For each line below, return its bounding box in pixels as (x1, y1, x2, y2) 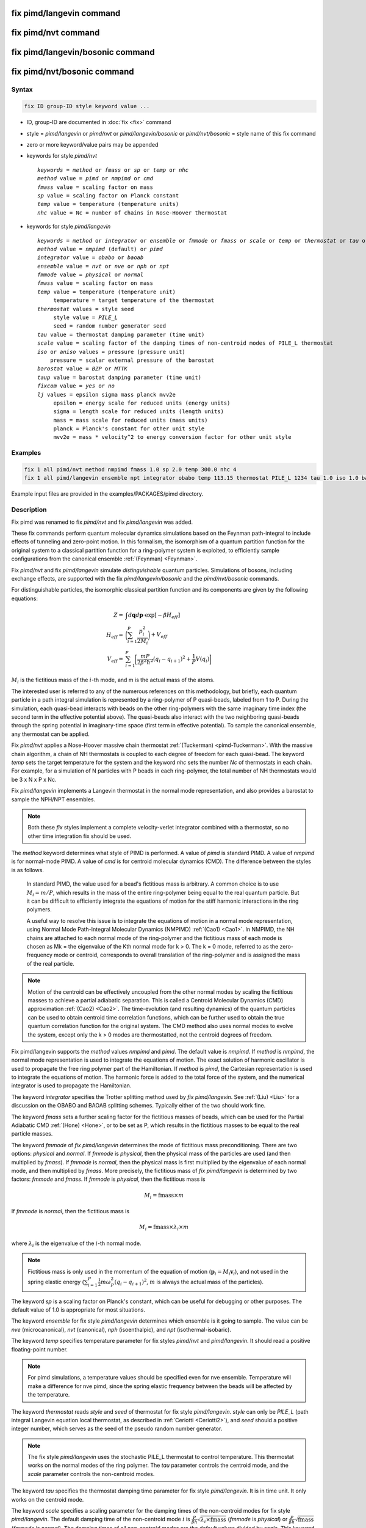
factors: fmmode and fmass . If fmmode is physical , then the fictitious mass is (11, 1175, 206, 1183)
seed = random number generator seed (53, 323, 167, 329)
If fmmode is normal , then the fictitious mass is (11, 1208, 130, 1215)
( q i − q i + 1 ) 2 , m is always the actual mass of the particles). (114, 1277, 264, 1287)
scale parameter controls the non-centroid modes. (27, 1470, 155, 1477)
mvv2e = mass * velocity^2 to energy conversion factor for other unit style (53, 434, 292, 441)
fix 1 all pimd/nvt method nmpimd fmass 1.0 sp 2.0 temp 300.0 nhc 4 (24, 466, 237, 473)
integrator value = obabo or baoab (37, 254, 144, 261)
